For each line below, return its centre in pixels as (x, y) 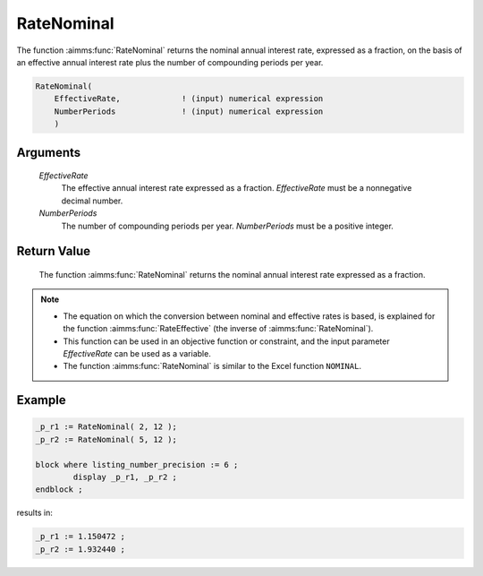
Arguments (49, 152)
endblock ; (59, 490)
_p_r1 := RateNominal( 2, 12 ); (106, 427)
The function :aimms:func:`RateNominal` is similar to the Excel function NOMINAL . (212, 366)
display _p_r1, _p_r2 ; (125, 477)
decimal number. (92, 201)
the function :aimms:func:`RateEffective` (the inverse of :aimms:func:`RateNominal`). (218, 329)
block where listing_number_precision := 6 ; (137, 464)
